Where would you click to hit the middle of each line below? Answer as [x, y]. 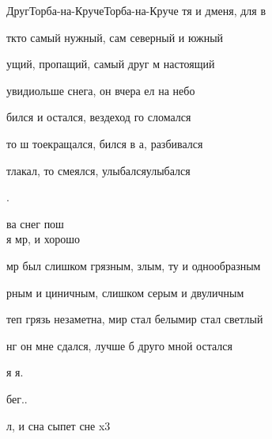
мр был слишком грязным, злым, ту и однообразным [134, 265]
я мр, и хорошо [43, 239]
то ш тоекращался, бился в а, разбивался [105, 143]
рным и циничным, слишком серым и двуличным [125, 292]
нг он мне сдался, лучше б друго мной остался [119, 345]
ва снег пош [35, 223]
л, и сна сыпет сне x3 [59, 425]
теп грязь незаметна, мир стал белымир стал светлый [135, 319]
